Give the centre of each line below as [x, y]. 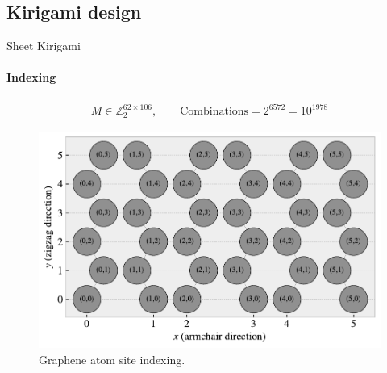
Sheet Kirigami [44, 46]
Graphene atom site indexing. [112, 360]
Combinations [214, 112]
